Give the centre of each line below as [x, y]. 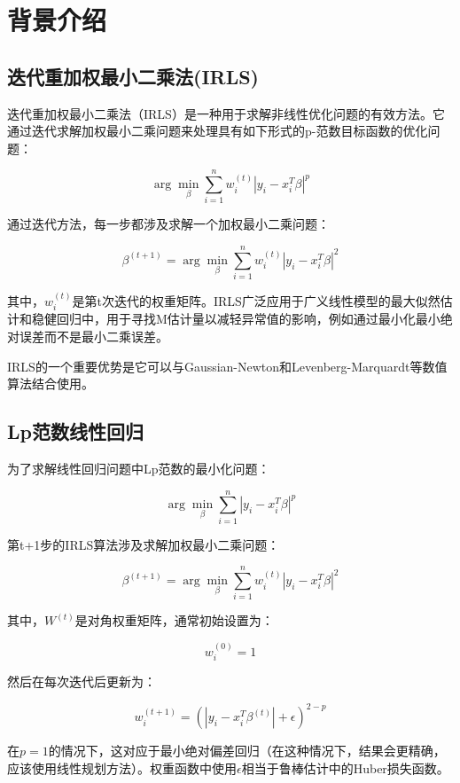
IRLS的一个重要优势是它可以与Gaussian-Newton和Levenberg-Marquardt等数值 [227, 366]
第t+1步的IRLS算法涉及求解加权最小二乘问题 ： [144, 544]
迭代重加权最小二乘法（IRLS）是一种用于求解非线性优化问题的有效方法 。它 [226, 113]
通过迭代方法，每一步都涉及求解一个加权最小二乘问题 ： [168, 224]
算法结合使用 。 [51, 384]
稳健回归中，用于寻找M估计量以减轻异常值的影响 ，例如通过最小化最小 [236, 319]
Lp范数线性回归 [75, 431]
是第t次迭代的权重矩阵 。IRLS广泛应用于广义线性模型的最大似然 [256, 301]
